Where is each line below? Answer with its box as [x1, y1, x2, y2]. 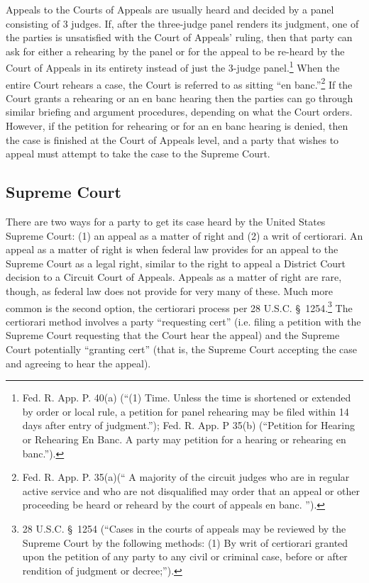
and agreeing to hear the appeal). [6, 355, 151, 370]
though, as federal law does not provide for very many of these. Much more [6, 284, 333, 299]
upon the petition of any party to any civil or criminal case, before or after [22, 549, 348, 564]
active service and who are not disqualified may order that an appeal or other [22, 483, 360, 498]
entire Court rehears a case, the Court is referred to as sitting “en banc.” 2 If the [6, 74, 353, 91]
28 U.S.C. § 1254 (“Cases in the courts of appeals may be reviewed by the [22, 521, 346, 535]
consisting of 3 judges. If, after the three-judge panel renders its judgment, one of [6, 16, 359, 30]
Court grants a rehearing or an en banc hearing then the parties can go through [6, 90, 353, 105]
